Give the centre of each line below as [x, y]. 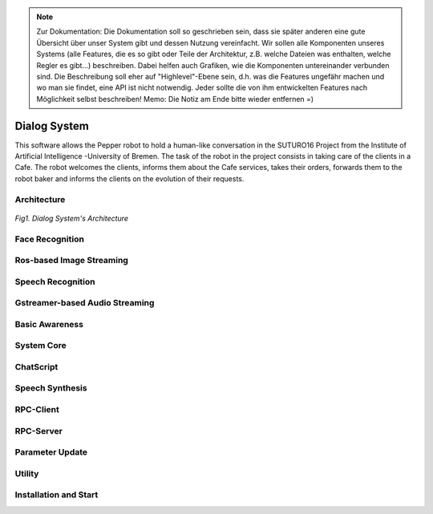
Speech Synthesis [51, 388]
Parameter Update [51, 452]
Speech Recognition [55, 281]
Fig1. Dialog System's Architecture [71, 218]
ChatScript [36, 366]
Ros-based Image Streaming [71, 261]
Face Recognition [49, 239]
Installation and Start [57, 495]
